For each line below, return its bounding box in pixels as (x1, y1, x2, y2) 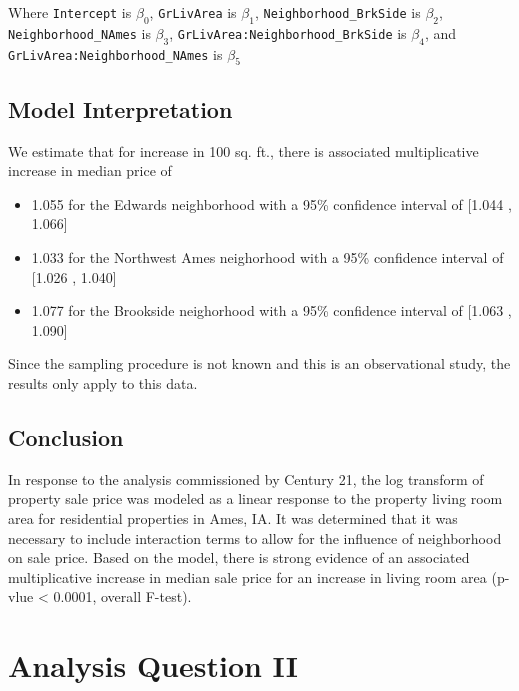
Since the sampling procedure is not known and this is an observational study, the (8, 353, 511, 374)
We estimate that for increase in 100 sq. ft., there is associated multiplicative (8, 140, 479, 161)
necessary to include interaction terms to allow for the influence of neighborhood (8, 527, 502, 548)
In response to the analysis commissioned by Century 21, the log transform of (8, 468, 484, 489)
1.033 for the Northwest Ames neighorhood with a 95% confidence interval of (31, 246, 504, 267)
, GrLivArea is (149, 2, 237, 22)
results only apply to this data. (8, 372, 198, 393)
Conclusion (8, 421, 124, 452)
